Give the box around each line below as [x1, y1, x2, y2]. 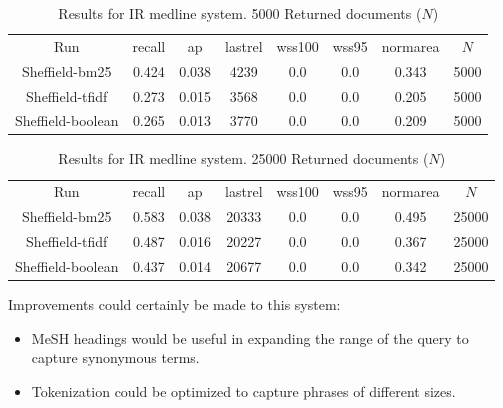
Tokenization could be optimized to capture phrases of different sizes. [31, 380, 456, 401]
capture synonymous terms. [31, 347, 200, 368]
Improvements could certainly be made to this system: [8, 293, 341, 314]
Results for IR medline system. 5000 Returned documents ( [58, 3, 422, 23]
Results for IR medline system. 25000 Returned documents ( [58, 148, 429, 169]
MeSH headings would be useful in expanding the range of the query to [31, 327, 469, 348]
